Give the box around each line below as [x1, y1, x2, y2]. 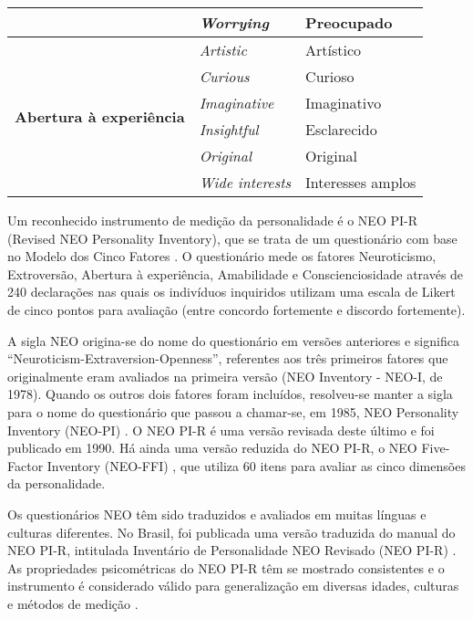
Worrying [199, 12, 269, 33]
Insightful [199, 119, 259, 140]
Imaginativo [305, 92, 382, 113]
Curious [199, 66, 250, 87]
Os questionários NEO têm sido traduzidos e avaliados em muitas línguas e [7, 504, 427, 523]
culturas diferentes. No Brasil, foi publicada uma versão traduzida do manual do [7, 522, 456, 541]
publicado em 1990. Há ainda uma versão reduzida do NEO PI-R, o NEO [7, 438, 417, 457]
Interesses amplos [305, 172, 416, 193]
